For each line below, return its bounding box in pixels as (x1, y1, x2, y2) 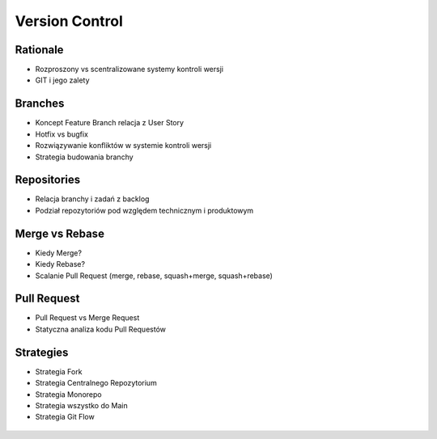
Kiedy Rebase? (35, 260, 85, 269)
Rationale (15, 43, 64, 57)
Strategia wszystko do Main (35, 400, 129, 410)
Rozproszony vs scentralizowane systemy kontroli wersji (35, 65, 224, 74)
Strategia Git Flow (35, 412, 95, 422)
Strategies (15, 345, 69, 359)
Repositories (15, 173, 81, 187)
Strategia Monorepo (35, 389, 102, 399)
